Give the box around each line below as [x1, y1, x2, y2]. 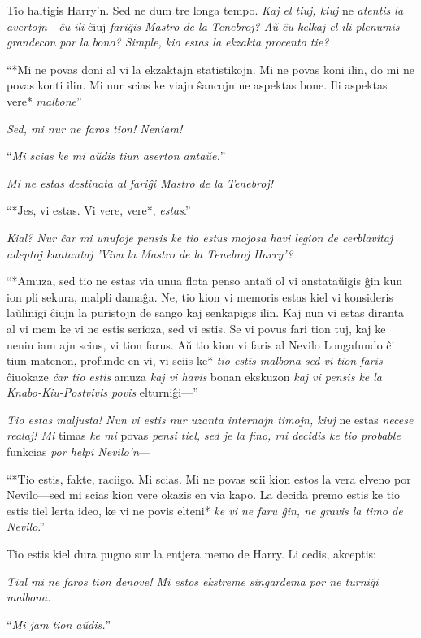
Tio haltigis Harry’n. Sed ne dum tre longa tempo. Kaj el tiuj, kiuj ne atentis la [7, 2, 404, 18]
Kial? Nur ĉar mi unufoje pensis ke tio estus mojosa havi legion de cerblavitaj [7, 228, 393, 245]
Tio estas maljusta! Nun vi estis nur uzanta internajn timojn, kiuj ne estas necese [7, 410, 414, 428]
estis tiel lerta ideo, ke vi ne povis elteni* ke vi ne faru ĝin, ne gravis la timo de [7, 501, 403, 519]
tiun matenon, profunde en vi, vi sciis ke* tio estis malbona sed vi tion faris [7, 352, 383, 369]
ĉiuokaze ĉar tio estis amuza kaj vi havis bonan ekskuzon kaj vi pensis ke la [7, 367, 383, 384]
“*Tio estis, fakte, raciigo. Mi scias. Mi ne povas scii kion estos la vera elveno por [7, 470, 411, 487]
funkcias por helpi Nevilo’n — [7, 443, 150, 460]
